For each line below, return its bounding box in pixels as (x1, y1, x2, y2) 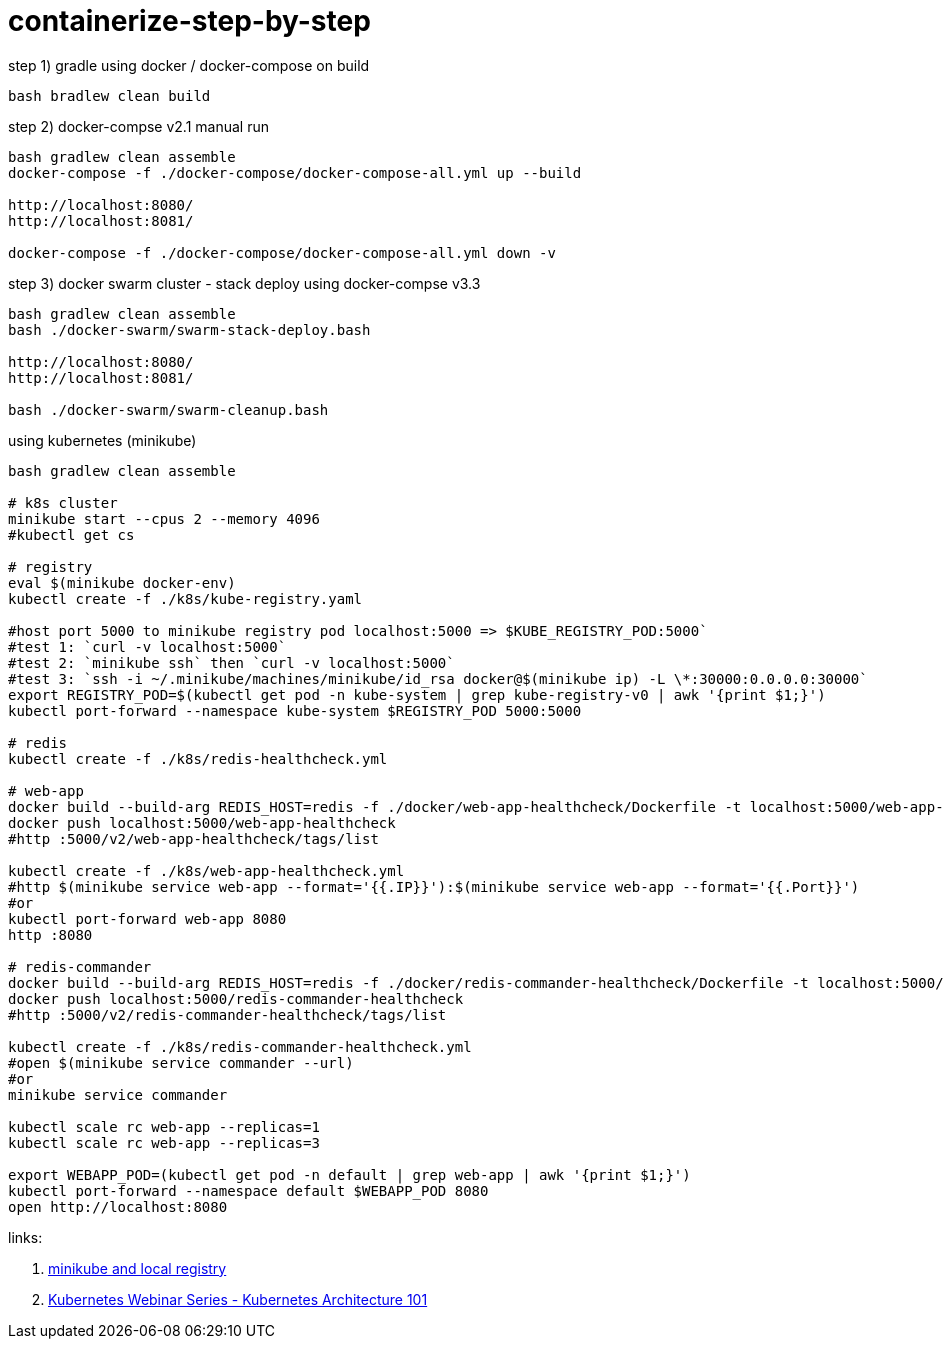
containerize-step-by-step (8, 4, 371, 38)
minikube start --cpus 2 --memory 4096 (8, 510, 320, 527)
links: (8, 1228, 43, 1246)
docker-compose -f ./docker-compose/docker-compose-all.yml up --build (8, 164, 582, 181)
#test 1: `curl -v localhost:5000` (8, 638, 287, 655)
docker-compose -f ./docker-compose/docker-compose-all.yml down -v (8, 244, 556, 261)
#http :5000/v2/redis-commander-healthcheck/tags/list (8, 1006, 447, 1023)
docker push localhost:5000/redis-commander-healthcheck (8, 990, 464, 1007)
